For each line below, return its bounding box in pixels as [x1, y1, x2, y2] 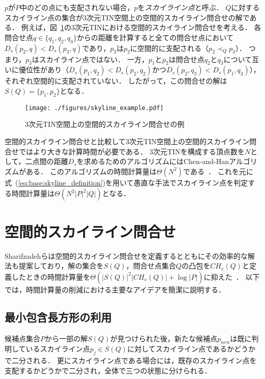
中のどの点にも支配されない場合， [20, 2, 135, 12]
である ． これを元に [183, 166, 253, 176]
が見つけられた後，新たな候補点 [110, 333, 218, 343]
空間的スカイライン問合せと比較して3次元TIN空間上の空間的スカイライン [5, 136, 250, 147]
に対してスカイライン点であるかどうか [127, 343, 256, 354]
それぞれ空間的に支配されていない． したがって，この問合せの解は [5, 75, 227, 86]
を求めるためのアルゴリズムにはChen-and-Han [76, 156, 229, 167]
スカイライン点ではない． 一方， [39, 53, 149, 64]
